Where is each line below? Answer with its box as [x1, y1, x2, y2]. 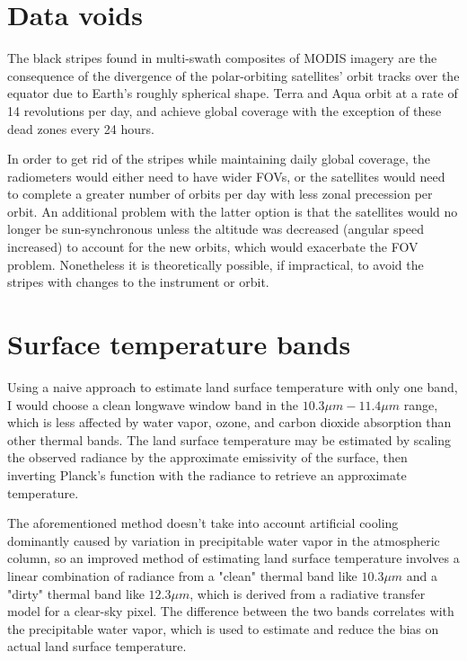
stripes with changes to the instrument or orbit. [7, 272, 269, 291]
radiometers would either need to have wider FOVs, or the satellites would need [7, 166, 445, 185]
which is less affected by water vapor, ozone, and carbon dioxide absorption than [7, 413, 452, 432]
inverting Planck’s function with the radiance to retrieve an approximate [7, 465, 407, 484]
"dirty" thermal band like [7, 584, 145, 603]
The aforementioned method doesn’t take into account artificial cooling [7, 514, 399, 532]
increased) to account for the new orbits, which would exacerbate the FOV [7, 237, 419, 256]
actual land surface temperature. [7, 637, 187, 656]
